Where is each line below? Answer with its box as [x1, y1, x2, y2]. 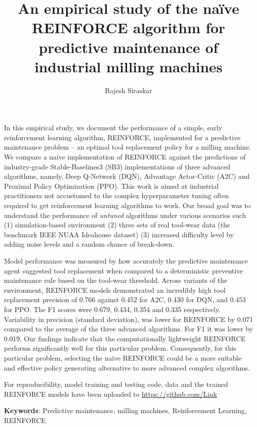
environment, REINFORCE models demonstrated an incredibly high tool [4, 284, 226, 295]
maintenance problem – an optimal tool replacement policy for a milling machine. [4, 142, 251, 152]
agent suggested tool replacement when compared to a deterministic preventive [4, 265, 243, 275]
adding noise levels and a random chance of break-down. [4, 239, 174, 249]
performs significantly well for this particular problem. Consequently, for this [4, 343, 237, 353]
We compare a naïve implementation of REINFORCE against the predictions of [4, 152, 246, 162]
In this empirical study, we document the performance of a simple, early [4, 122, 222, 133]
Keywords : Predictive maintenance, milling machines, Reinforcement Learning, [4, 405, 247, 416]
